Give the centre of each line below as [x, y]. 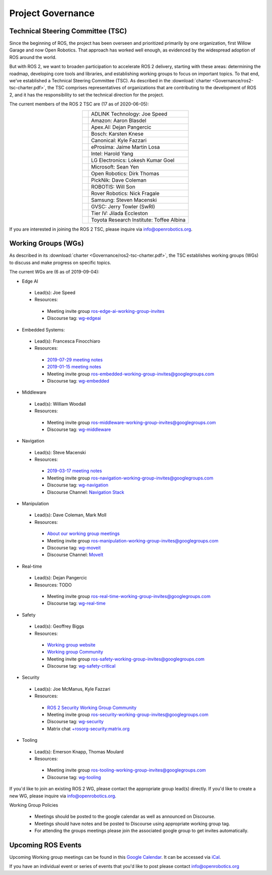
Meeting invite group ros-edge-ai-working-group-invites [106, 311]
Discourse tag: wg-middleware [79, 429]
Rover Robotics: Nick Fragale [125, 193]
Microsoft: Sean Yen [115, 167]
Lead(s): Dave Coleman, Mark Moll [71, 515]
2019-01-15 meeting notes [74, 367]
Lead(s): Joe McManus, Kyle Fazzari [72, 689]
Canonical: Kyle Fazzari [119, 140]
